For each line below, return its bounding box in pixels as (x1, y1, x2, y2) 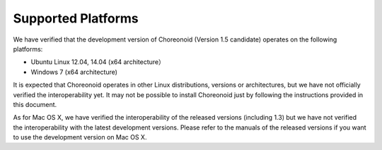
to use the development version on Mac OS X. (13, 133, 147, 142)
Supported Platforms (13, 11, 139, 26)
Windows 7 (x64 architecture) (30, 68, 118, 76)
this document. (13, 100, 57, 108)
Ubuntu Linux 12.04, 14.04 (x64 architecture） (30, 58, 166, 66)
